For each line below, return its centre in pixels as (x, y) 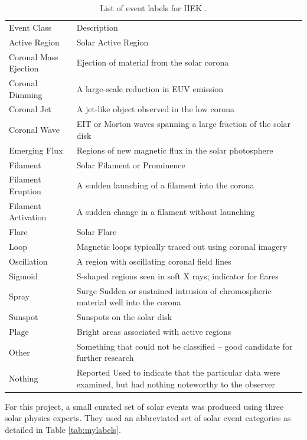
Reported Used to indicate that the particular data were (178, 372)
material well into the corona (129, 302)
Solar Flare (97, 232)
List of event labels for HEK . (153, 8)
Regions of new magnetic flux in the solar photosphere (175, 150)
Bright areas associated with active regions (154, 331)
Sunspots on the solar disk (124, 317)
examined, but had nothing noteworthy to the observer (176, 384)
